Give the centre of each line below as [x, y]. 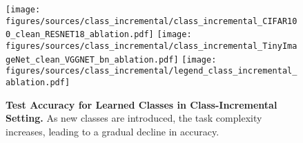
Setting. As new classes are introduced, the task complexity [134, 118]
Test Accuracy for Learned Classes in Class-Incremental [141, 104]
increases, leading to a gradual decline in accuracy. [113, 131]
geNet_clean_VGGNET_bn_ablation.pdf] [92, 59]
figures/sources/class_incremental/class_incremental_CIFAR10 [151, 21]
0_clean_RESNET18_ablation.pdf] [80, 35]
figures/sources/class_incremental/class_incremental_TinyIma [151, 46]
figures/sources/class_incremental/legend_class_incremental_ [151, 71]
